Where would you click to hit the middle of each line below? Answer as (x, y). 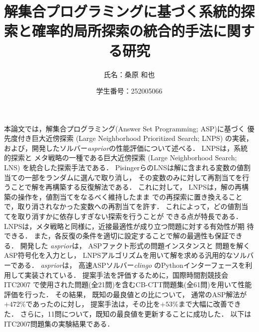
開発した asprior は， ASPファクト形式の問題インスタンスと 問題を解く (135, 245)
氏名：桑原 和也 (129, 74)
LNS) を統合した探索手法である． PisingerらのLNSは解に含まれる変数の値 (124, 167)
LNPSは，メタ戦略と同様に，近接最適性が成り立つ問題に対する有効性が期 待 (129, 226)
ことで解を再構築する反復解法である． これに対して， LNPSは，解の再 (126, 187)
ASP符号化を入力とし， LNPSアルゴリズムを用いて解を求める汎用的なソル (126, 255)
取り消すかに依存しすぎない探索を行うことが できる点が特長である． (130, 216)
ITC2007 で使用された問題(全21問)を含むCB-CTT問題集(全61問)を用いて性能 (128, 284)
